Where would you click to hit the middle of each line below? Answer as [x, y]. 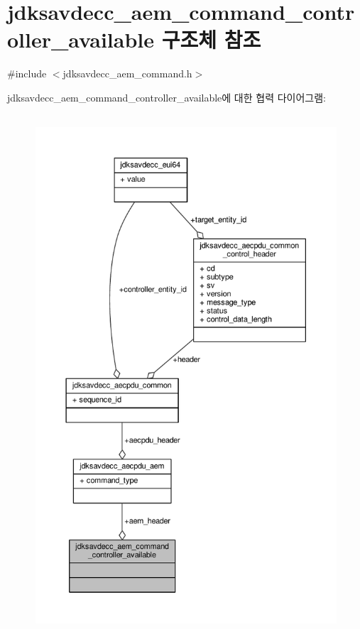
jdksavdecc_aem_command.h [127, 73]
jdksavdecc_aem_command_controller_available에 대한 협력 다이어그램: [167, 97]
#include [27, 73]
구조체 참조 [211, 39]
